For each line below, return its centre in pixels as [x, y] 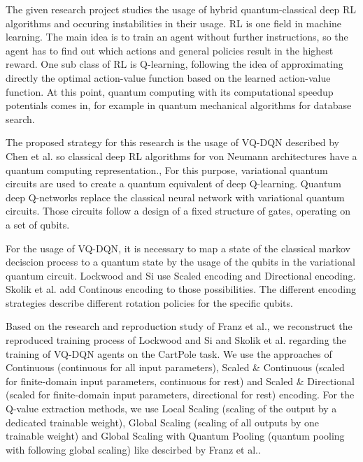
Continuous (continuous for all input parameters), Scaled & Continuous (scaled [175, 367]
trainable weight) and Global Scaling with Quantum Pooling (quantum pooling [175, 436]
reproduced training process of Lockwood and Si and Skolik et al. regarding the [176, 340]
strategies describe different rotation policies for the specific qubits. [149, 302]
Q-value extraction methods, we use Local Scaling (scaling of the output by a [171, 409]
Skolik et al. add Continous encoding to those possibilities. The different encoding [181, 289]
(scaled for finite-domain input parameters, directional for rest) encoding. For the [180, 395]
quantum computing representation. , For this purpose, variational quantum [167, 169]
